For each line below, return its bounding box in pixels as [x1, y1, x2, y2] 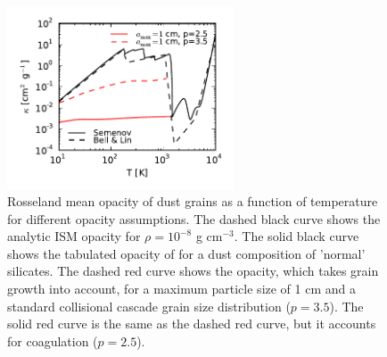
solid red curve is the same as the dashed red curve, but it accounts [7, 314, 376, 333]
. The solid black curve [234, 227, 359, 245]
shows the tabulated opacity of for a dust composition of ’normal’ [7, 244, 366, 262]
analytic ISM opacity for [7, 227, 141, 245]
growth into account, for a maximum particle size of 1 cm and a [7, 279, 356, 298]
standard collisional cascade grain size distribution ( [7, 296, 291, 315]
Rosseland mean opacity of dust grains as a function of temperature [7, 192, 378, 211]
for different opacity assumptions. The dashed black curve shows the [7, 209, 381, 228]
